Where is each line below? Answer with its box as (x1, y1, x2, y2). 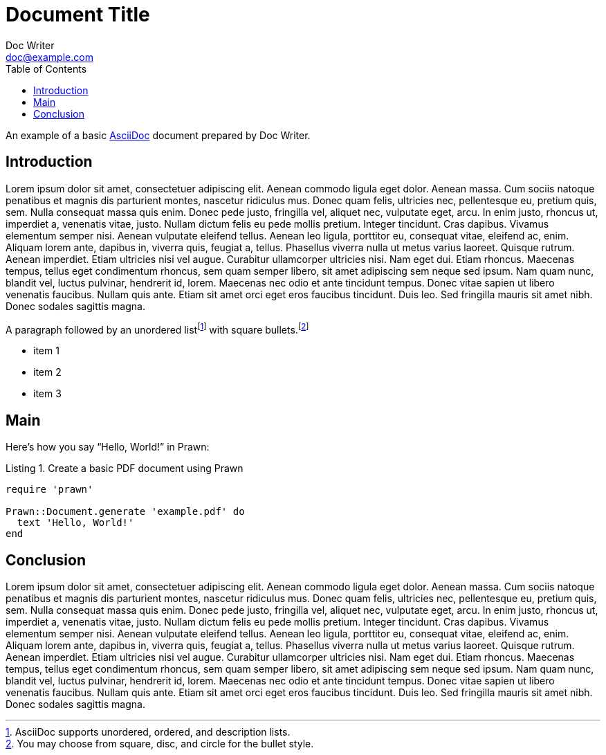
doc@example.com (6, 51, 93, 63)
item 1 (33, 345, 59, 357)
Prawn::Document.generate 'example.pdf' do (6, 506, 245, 518)
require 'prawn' (6, 484, 93, 495)
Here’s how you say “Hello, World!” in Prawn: (6, 441, 210, 453)
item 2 (33, 366, 62, 379)
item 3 (33, 388, 62, 400)
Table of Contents (6, 62, 87, 75)
